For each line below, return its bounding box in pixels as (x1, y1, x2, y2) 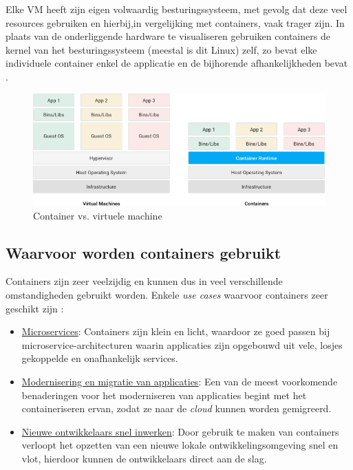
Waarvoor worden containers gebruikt (6, 242, 281, 263)
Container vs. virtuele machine (33, 208, 162, 222)
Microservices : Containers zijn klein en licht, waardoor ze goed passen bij (21, 324, 330, 339)
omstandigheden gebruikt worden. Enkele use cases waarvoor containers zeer (6, 287, 328, 301)
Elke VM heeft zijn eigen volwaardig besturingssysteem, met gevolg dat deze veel (6, 2, 347, 16)
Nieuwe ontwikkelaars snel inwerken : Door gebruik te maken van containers (21, 424, 339, 438)
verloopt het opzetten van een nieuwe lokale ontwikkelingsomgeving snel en (21, 438, 339, 452)
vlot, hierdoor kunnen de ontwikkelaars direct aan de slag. (21, 451, 267, 465)
